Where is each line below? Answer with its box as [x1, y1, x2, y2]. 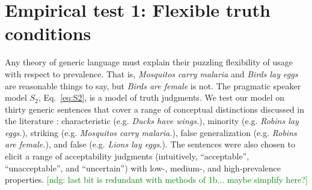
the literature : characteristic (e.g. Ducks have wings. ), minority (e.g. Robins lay [5, 114, 299, 127]
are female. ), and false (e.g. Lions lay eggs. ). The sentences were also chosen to [5, 138, 295, 150]
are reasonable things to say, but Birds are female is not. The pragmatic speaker [5, 79, 301, 92]
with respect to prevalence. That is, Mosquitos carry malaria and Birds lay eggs [5, 67, 298, 80]
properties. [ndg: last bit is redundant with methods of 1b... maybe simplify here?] [5, 173, 308, 186]
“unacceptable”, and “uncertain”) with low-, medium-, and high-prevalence [5, 161, 281, 174]
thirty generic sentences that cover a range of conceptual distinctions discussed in [5, 102, 305, 115]
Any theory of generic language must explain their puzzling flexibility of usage [5, 56, 293, 68]
